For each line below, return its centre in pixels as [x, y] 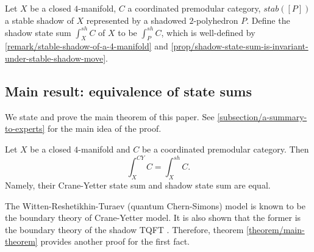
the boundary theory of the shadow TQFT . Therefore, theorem [124, 229]
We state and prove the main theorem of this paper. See [110, 116]
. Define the [268, 20]
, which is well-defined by [208, 32]
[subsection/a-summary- [262, 116]
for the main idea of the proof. [105, 128]
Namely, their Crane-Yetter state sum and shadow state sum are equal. [138, 185]
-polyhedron [216, 20]
